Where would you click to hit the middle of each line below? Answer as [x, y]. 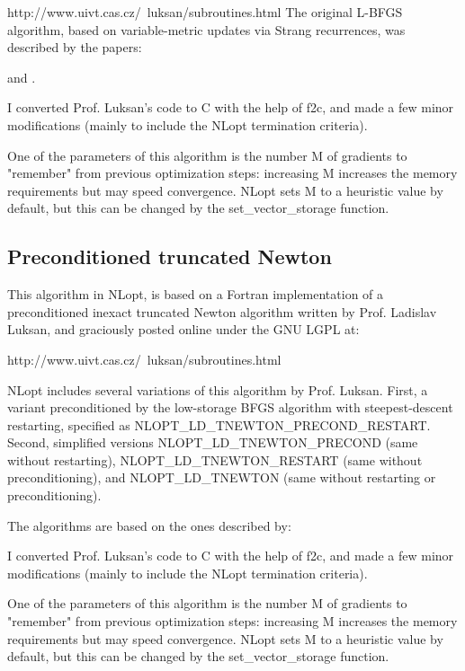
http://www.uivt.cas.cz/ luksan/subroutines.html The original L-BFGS [205, 12]
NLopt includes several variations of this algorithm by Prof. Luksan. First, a [218, 389]
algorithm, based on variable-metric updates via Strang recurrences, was [206, 29]
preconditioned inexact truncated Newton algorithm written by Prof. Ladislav [222, 311]
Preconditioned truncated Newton [170, 256]
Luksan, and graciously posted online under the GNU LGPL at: [183, 329]
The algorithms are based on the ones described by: [149, 525]
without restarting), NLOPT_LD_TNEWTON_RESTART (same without [215, 459]
